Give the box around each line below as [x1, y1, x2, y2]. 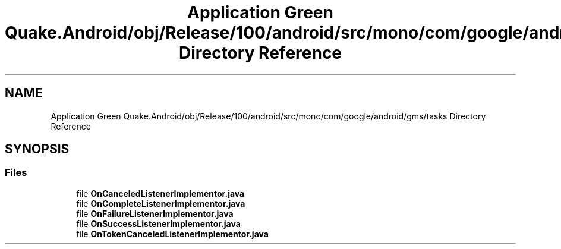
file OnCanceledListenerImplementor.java [76, 188, 245, 198]
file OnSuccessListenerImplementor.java [76, 218, 241, 229]
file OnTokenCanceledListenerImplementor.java [76, 228, 269, 239]
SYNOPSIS [5, 141, 70, 157]
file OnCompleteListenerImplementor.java [76, 198, 245, 209]
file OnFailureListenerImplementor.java [76, 208, 234, 219]
